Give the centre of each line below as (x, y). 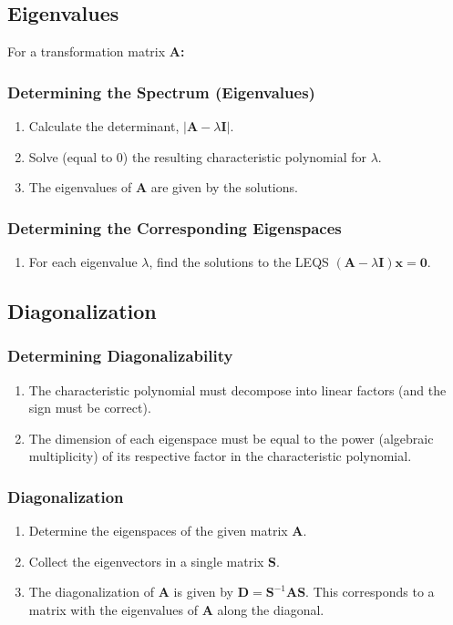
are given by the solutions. (224, 187)
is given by (204, 592)
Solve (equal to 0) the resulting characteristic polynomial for (197, 156)
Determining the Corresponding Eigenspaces (175, 227)
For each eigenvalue (83, 262)
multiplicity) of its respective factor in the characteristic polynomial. (220, 456)
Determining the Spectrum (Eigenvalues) (161, 92)
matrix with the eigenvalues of (113, 609)
